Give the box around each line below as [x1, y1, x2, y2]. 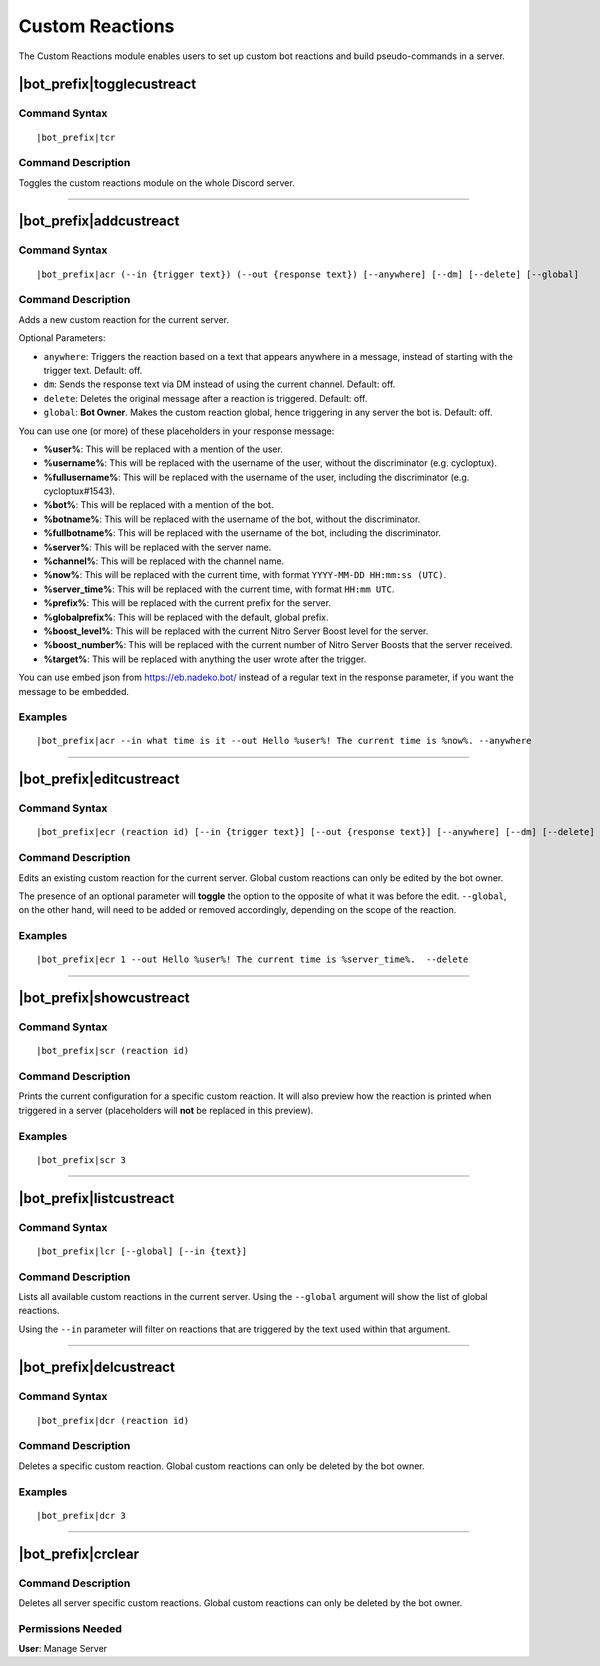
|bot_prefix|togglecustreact [18, 76, 197, 93]
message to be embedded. [18, 685, 130, 697]
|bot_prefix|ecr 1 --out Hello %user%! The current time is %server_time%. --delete [36, 954, 469, 965]
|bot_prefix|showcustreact [18, 990, 190, 1007]
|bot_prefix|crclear [18, 1545, 140, 1562]
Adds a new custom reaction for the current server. [18, 313, 230, 325]
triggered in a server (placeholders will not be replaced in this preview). [18, 1104, 314, 1116]
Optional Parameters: [18, 332, 106, 344]
